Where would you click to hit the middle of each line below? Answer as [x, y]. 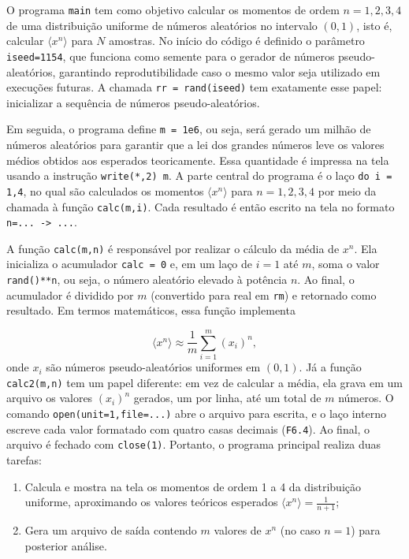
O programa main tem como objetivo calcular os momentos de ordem [173, 9]
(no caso [300, 529]
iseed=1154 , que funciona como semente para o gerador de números [171, 56]
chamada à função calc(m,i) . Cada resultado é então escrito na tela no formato [201, 206]
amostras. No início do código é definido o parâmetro [237, 41]
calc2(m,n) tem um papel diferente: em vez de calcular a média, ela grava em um [204, 382]
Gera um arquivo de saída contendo [111, 529]
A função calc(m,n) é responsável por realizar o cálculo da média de [173, 248]
